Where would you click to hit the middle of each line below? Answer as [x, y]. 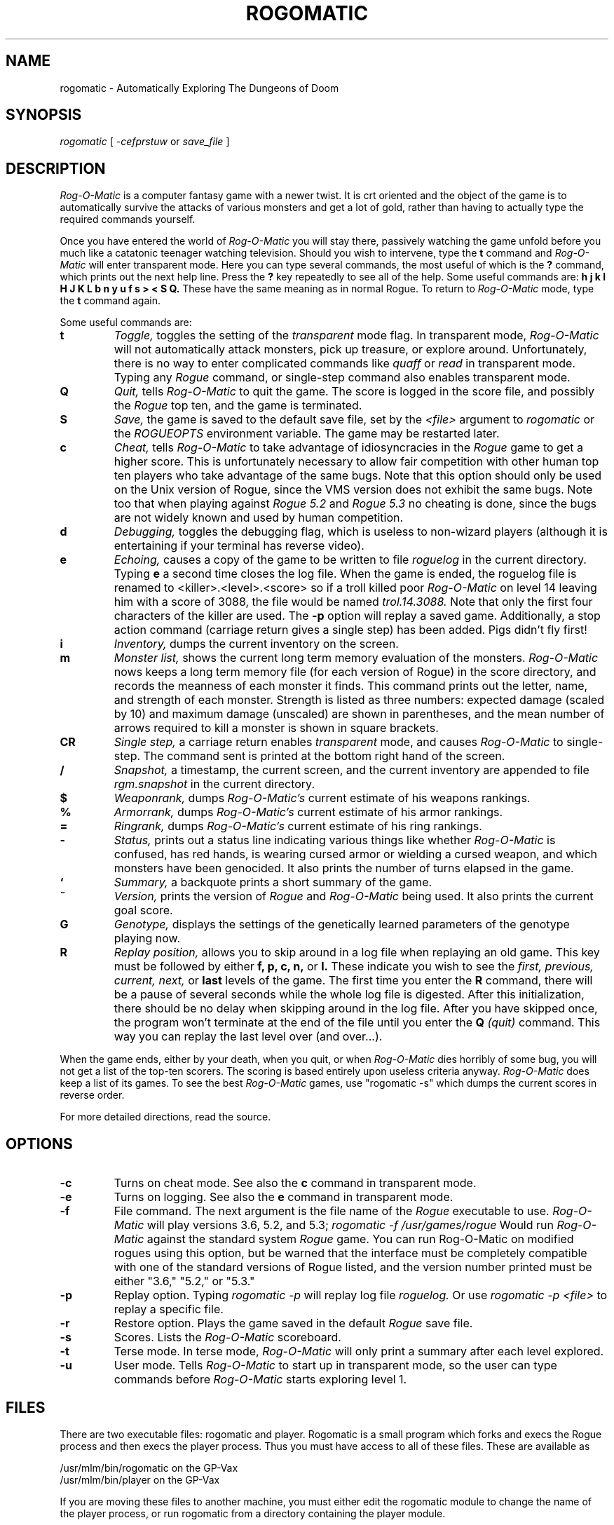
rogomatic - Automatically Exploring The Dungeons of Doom [199, 88]
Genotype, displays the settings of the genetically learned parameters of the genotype [342, 924]
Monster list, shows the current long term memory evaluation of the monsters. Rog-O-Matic [356, 658]
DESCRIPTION [56, 168]
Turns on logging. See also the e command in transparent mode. [284, 1197]
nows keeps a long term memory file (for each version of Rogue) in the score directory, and [355, 672]
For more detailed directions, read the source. [165, 1117]
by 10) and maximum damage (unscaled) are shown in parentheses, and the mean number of [359, 714]
